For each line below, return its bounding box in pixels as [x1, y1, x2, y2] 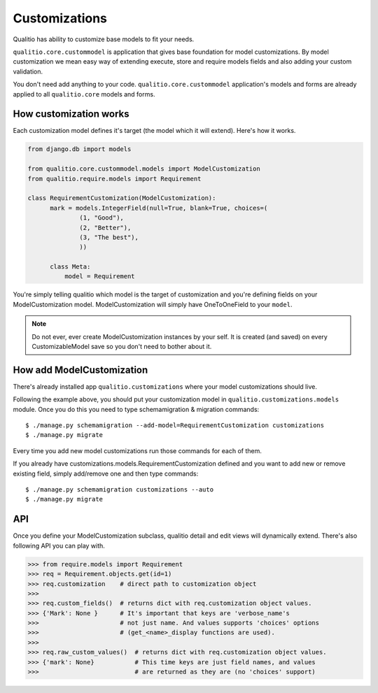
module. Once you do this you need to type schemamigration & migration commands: [13, 405, 260, 413]
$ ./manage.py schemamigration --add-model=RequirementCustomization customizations [25, 422, 325, 429]
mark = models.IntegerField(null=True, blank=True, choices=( [50, 203, 268, 212]
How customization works [13, 108, 129, 120]
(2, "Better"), [79, 224, 132, 231]
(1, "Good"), [79, 214, 124, 222]
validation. [13, 67, 43, 76]
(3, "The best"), [79, 233, 139, 241]
